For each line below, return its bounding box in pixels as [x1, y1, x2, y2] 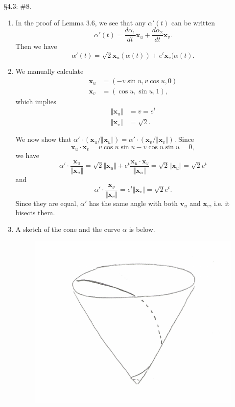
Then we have [15, 41, 57, 51]
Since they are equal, [15, 198, 78, 208]
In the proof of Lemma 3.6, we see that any [15, 17, 146, 27]
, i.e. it [210, 198, 230, 208]
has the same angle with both [89, 198, 178, 208]
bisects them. [15, 207, 55, 218]
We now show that [15, 134, 71, 144]
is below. [129, 224, 155, 234]
